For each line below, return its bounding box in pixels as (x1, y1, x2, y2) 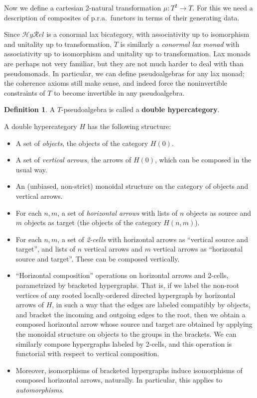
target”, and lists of (15, 244, 75, 254)
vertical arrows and (84, 244, 142, 254)
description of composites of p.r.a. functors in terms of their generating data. (4, 12, 240, 22)
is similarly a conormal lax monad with (120, 38, 240, 49)
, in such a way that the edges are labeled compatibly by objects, (52, 299, 251, 310)
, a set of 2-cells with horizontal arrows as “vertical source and (57, 234, 248, 244)
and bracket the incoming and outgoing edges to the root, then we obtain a (15, 309, 246, 319)
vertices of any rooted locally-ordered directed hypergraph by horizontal (15, 289, 236, 300)
